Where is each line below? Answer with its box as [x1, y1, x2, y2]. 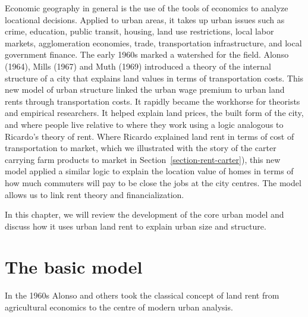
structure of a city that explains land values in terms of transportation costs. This [5, 71, 304, 84]
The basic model [5, 255, 143, 279]
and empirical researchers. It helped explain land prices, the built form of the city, [5, 106, 304, 119]
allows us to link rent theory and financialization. [5, 188, 184, 200]
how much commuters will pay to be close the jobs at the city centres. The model [5, 176, 301, 189]
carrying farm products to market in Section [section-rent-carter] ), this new [5, 153, 281, 165]
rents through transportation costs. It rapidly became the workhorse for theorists [5, 95, 300, 107]
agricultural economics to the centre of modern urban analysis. [5, 301, 233, 313]
